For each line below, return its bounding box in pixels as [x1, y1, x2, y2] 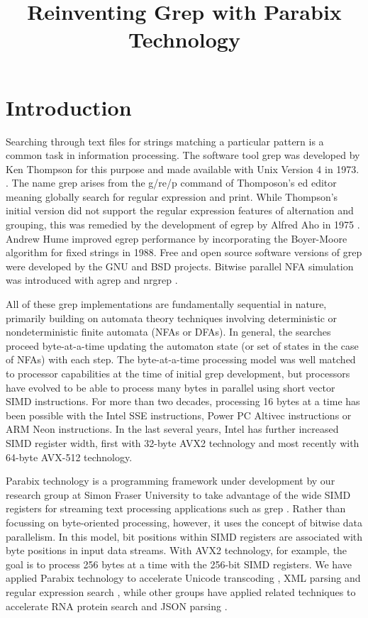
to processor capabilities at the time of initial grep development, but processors [6, 366, 350, 380]
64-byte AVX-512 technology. [6, 449, 133, 464]
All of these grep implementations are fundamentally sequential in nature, [6, 297, 327, 311]
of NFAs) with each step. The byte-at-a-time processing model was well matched [6, 352, 356, 367]
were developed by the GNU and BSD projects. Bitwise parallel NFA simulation [6, 258, 354, 273]
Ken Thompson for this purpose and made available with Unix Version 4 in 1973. [6, 161, 359, 176]
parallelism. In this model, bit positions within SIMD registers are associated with [6, 529, 363, 543]
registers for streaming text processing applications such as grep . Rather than [6, 501, 346, 516]
